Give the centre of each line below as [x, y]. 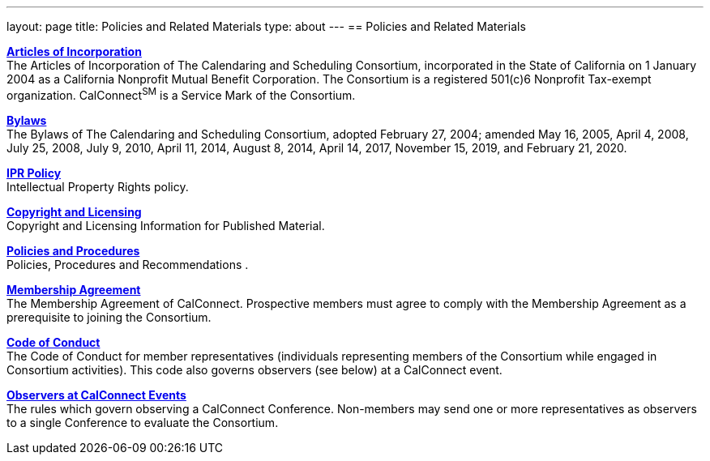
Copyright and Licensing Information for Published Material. [166, 225]
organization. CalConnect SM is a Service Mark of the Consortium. [181, 94]
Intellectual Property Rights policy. [98, 186]
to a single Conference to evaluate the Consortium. [143, 422]
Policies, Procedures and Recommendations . [128, 264]
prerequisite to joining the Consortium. [109, 317]
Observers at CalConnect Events [96, 395]
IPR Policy [34, 173]
